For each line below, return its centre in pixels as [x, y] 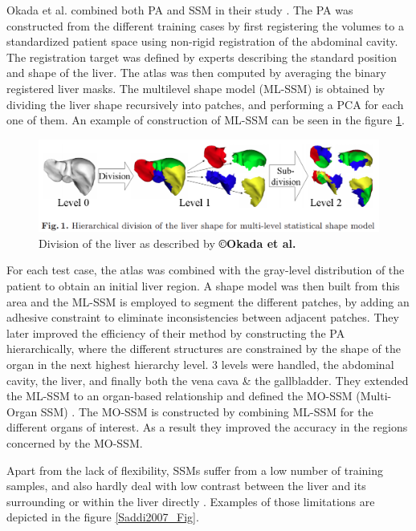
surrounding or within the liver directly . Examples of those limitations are [191, 501]
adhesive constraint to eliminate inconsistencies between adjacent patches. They [203, 317]
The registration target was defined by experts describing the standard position [202, 57]
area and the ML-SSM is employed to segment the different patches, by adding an [208, 301]
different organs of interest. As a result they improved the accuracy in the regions [207, 427]
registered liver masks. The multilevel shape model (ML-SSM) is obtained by [196, 88]
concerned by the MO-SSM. [75, 442]
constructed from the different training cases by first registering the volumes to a [205, 25]
